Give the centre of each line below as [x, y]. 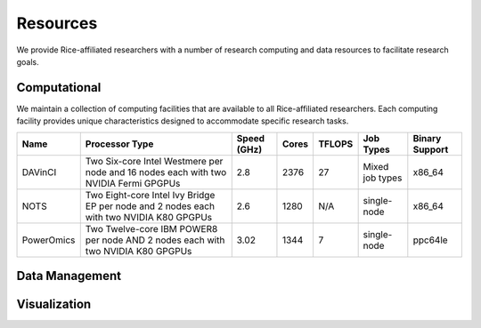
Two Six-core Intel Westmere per [154, 161]
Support [431, 149]
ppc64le [431, 240]
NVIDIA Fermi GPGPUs [133, 183]
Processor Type [119, 144]
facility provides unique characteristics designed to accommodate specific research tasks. [183, 121]
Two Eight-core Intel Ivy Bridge [150, 195]
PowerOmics [49, 240]
